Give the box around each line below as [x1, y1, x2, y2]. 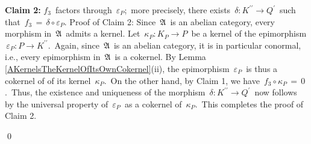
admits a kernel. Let [66, 27, 140, 40]
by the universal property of [5, 97, 108, 110]
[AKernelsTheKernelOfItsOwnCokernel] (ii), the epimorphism [5, 62, 230, 74]
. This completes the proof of [195, 97, 304, 110]
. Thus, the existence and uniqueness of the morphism [5, 86, 206, 98]
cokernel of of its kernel [5, 74, 91, 86]
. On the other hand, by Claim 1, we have [104, 74, 260, 86]
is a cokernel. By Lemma [115, 50, 206, 63]
